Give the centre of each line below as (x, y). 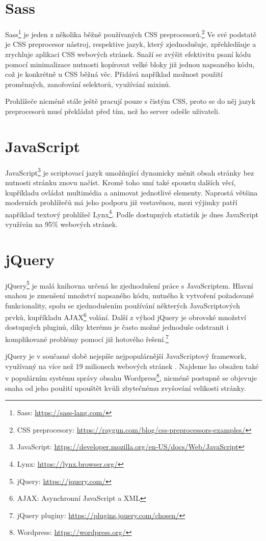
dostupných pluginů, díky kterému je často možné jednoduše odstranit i (117, 327)
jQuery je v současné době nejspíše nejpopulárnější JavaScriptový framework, (126, 356)
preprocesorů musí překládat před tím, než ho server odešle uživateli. (113, 111)
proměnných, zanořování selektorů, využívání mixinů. (88, 84)
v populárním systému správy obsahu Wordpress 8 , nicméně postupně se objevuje (131, 377)
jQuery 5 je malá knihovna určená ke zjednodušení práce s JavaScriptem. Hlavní (129, 284)
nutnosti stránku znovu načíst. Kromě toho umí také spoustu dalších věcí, (121, 182)
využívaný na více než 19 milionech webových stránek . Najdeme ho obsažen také (132, 366)
